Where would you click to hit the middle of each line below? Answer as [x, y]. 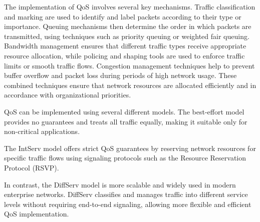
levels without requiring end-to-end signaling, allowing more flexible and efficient [128, 204]
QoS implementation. [37, 214]
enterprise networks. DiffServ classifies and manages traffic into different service [126, 194]
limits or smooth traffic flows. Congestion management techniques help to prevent [129, 65]
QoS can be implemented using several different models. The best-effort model [124, 111]
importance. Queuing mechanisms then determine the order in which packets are [128, 26]
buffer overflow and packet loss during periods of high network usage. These [120, 75]
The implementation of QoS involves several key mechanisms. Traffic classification [130, 6]
